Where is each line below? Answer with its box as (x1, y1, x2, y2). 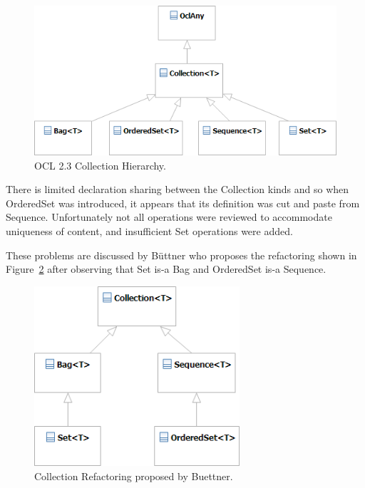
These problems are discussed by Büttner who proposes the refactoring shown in (6, 247, 357, 262)
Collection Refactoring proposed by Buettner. (34, 468, 233, 483)
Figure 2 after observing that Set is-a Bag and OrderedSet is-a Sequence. (6, 261, 327, 276)
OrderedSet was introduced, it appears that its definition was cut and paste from (6, 195, 360, 210)
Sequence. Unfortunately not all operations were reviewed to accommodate (6, 209, 332, 224)
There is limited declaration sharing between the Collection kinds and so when (6, 182, 349, 197)
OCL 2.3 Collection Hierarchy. (34, 157, 166, 172)
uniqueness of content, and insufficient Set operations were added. (6, 223, 293, 238)
